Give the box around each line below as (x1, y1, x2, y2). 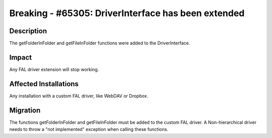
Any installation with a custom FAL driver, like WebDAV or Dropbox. (9, 93, 149, 99)
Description (9, 27, 47, 35)
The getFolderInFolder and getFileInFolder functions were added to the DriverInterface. (9, 40, 190, 46)
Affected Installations (9, 80, 79, 88)
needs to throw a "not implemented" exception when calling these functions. (9, 126, 169, 132)
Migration (9, 106, 41, 114)
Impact (9, 53, 32, 61)
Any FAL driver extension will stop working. (9, 66, 99, 73)
